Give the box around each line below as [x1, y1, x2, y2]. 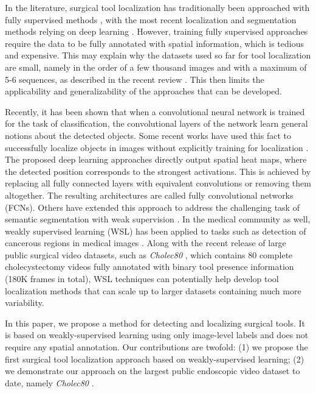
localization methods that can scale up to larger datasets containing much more [5, 284, 301, 297]
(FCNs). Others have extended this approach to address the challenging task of [5, 200, 300, 213]
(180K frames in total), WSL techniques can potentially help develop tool [5, 272, 279, 285]
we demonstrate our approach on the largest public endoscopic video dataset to [5, 364, 300, 377]
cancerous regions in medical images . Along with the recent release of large [5, 236, 286, 249]
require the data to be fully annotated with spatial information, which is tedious [5, 37, 304, 49]
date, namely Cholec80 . [5, 376, 94, 389]
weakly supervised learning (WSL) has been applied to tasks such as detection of [5, 224, 306, 237]
